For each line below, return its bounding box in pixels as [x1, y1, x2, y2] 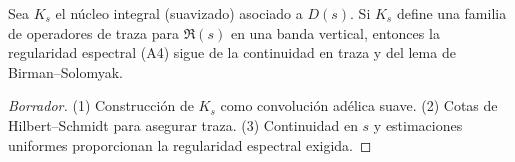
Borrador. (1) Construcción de [8, 95, 194, 116]
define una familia [396, 3, 507, 23]
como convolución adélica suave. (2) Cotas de [220, 95, 498, 116]
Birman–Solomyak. [8, 61, 123, 82]
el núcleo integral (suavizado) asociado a [55, 3, 303, 23]
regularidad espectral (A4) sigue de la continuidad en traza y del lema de [8, 42, 456, 63]
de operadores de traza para [8, 22, 179, 43]
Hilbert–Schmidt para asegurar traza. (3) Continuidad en [8, 114, 358, 135]
